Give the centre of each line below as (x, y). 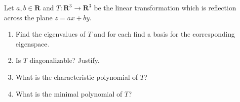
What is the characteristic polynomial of (77, 76)
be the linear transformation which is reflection (165, 7)
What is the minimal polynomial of (69, 93)
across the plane (28, 17)
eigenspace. (32, 43)
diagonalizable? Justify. (64, 60)
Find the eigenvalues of (50, 34)
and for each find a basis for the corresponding (164, 34)
